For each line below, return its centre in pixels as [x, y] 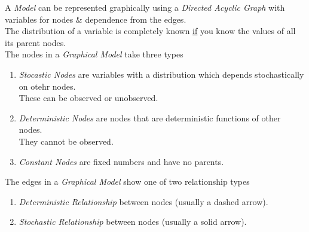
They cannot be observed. [66, 141]
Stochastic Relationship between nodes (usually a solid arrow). [133, 222]
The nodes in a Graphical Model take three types [94, 54]
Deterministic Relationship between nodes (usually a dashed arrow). [143, 201]
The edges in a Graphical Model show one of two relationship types [127, 181]
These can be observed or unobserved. [88, 98]
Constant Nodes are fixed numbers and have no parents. [121, 161]
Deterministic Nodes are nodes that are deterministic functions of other [150, 117]
